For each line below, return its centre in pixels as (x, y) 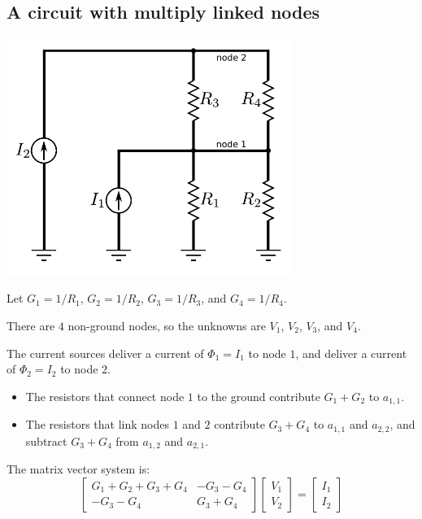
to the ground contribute (259, 396)
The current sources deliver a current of (105, 353)
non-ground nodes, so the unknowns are (167, 325)
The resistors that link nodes (97, 424)
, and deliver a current (351, 353)
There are (31, 325)
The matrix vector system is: (78, 469)
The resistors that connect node (105, 396)
